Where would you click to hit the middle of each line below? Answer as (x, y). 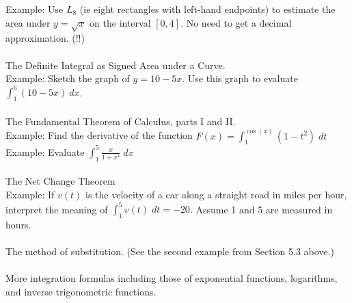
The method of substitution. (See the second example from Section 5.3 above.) (170, 251)
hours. (18, 224)
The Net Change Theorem (60, 181)
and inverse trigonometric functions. (81, 291)
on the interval (120, 22)
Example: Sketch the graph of (68, 78)
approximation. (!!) (45, 38)
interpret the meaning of (57, 209)
